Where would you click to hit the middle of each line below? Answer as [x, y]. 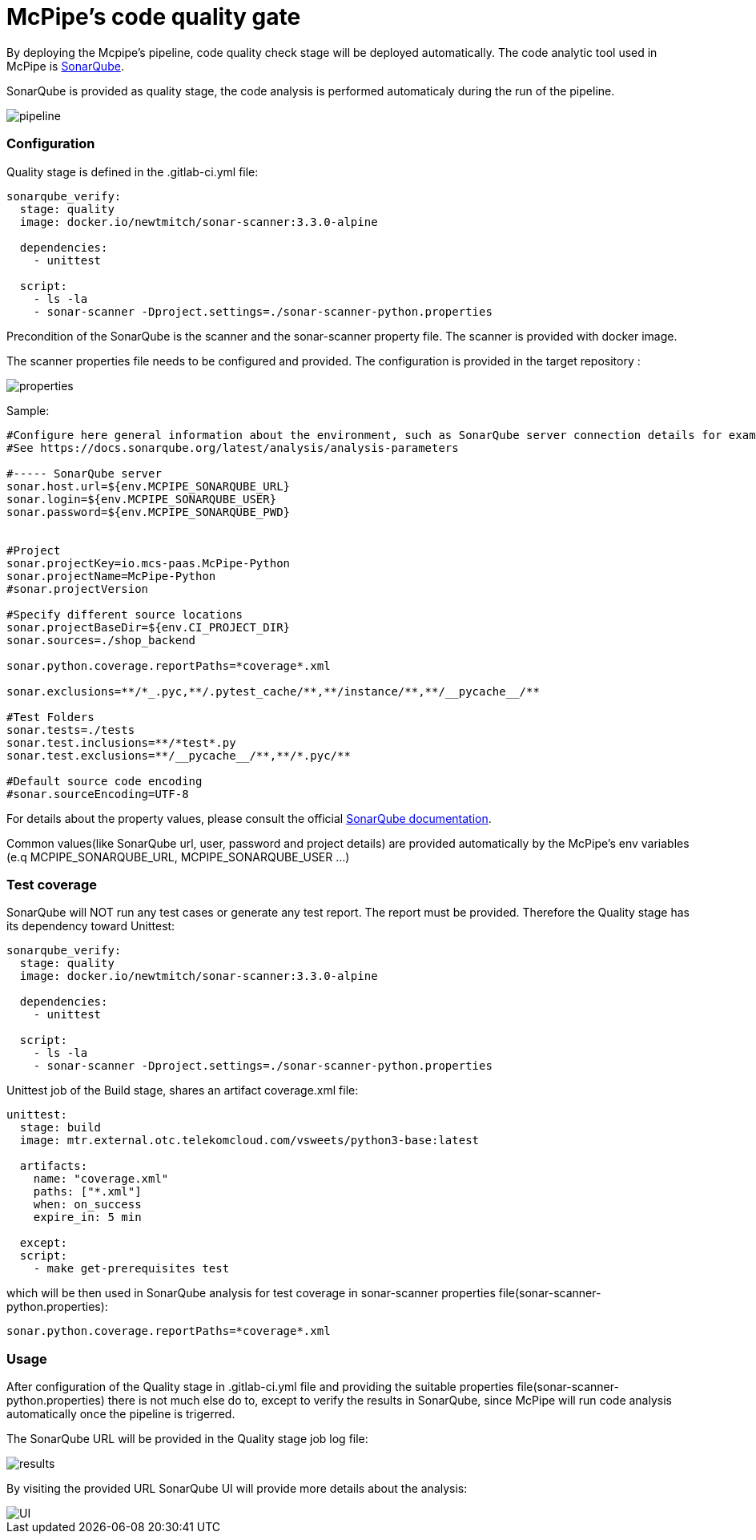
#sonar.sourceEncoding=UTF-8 [98, 794]
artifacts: [54, 1166]
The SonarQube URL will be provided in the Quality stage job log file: [187, 1439]
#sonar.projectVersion [78, 589]
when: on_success [87, 1205]
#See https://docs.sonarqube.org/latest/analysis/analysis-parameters [233, 447]
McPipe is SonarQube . [65, 66]
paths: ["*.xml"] [87, 1192]
